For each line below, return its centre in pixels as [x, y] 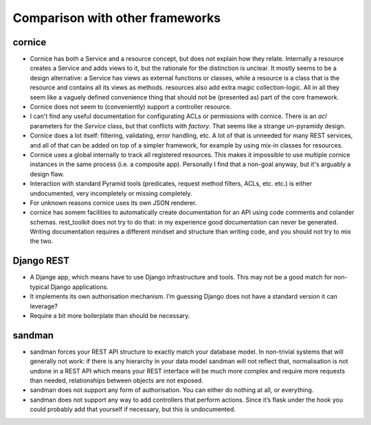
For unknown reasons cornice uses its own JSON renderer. [113, 203]
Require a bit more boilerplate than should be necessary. [110, 315]
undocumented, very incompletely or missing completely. [111, 193]
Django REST [41, 261]
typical [40, 287]
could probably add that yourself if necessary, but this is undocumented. [133, 409]
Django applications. [80, 287]
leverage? [44, 306]
